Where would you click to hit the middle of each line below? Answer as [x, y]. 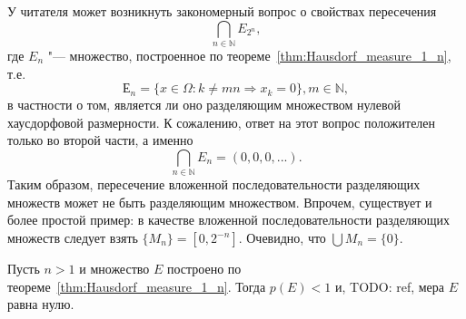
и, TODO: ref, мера [390, 286]
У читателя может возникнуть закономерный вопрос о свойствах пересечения [222, 11]
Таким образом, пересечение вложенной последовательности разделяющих [214, 184]
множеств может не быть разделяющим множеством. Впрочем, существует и [220, 202]
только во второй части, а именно [100, 140]
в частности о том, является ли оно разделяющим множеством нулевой [204, 105]
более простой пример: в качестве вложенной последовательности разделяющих [229, 220]
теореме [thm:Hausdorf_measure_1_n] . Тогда [137, 286]
